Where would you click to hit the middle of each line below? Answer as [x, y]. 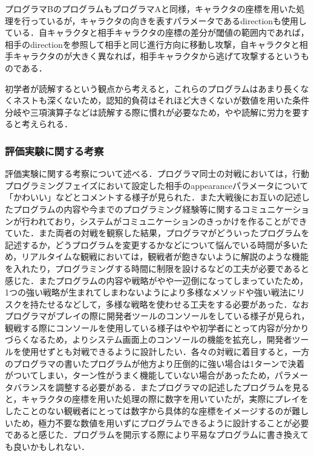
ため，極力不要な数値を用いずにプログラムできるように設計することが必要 [161, 422]
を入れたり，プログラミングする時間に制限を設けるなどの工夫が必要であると [157, 268]
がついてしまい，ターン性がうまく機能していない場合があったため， [140, 375]
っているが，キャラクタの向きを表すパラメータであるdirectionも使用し [168, 20]
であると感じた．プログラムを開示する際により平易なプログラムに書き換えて [157, 435]
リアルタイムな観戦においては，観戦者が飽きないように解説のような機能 [165, 256]
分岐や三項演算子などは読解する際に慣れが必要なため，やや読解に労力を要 [153, 112]
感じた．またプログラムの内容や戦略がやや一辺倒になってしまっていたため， [156, 280]
